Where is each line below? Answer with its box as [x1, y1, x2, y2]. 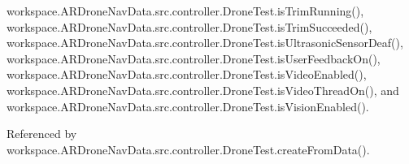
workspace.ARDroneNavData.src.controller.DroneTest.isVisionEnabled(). [7, 97, 369, 114]
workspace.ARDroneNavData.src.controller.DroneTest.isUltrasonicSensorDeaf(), [7, 34, 403, 51]
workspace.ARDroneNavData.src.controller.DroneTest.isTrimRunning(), [7, 2, 364, 19]
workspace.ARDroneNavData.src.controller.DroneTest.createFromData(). [7, 140, 370, 158]
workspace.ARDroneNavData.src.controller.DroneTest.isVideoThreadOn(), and [7, 81, 399, 98]
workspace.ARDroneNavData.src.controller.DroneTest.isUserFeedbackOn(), [7, 50, 381, 67]
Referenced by [7, 125, 77, 142]
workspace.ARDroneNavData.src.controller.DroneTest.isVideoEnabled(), [7, 66, 367, 83]
